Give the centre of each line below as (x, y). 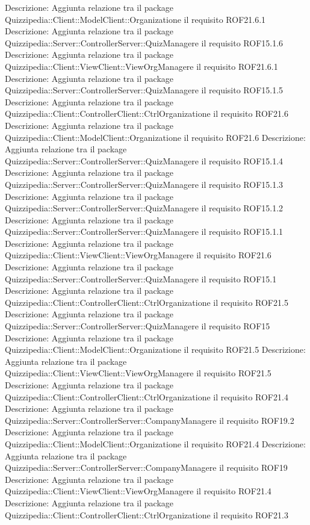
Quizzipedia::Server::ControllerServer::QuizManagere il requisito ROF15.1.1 (144, 231)
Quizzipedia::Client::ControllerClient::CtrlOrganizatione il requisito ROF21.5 (147, 302)
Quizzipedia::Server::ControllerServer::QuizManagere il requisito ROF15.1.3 (144, 184)
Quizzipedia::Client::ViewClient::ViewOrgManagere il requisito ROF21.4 (138, 491)
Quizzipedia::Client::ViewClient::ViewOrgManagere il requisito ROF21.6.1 (141, 66)
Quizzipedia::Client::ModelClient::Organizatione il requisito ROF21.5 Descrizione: (155, 349)
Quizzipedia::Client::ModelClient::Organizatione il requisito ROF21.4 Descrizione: (155, 443)
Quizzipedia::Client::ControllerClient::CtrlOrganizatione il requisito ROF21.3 (147, 514)
